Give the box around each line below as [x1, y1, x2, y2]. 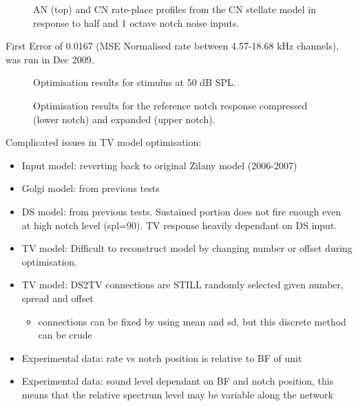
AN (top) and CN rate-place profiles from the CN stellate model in [33, 2, 316, 16]
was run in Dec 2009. [6, 52, 94, 66]
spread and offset [21, 290, 94, 305]
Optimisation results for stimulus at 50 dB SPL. [33, 75, 236, 89]
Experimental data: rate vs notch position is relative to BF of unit [21, 350, 302, 365]
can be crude [38, 328, 92, 342]
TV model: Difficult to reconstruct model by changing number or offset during [21, 241, 352, 255]
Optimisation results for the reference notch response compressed [33, 98, 308, 112]
